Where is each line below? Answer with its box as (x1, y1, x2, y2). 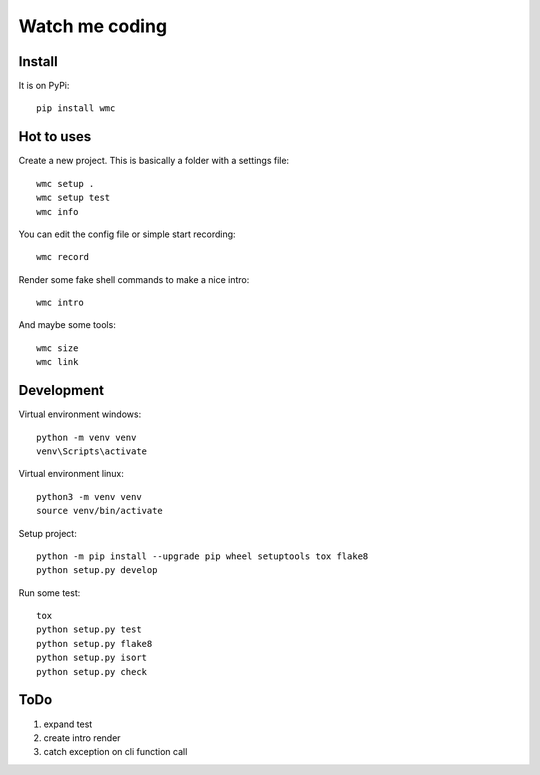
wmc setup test (36, 192, 111, 204)
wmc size (36, 342, 79, 354)
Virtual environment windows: (18, 408, 142, 420)
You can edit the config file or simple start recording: (18, 228, 236, 240)
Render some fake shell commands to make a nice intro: (18, 273, 250, 285)
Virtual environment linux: (18, 468, 124, 480)
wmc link (36, 356, 79, 368)
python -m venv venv (36, 431, 137, 443)
